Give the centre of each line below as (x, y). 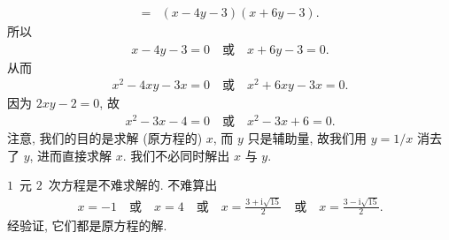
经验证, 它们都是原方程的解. (87, 225)
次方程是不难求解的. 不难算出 (133, 185)
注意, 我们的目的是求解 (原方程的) (105, 138)
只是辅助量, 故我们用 (307, 138)
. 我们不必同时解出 (176, 155)
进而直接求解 (75, 155)
